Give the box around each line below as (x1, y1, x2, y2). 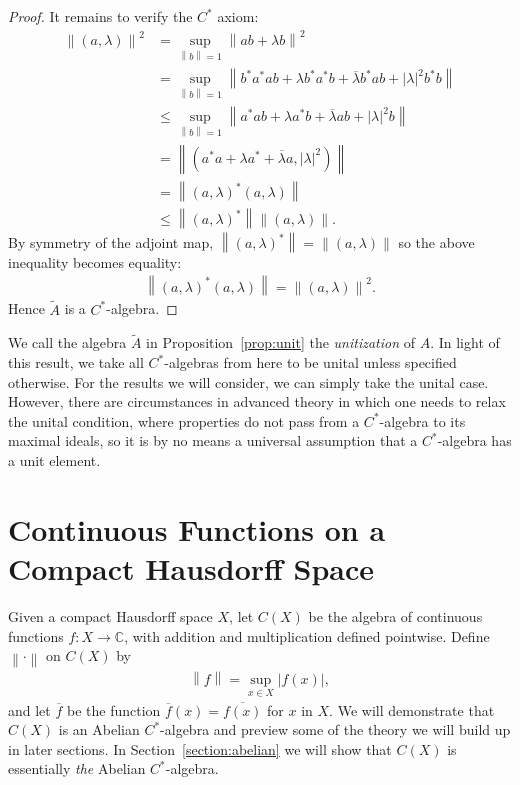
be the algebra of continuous (308, 605, 483, 626)
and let (8, 699, 51, 720)
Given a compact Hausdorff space (8, 605, 213, 626)
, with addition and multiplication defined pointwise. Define (124, 625, 490, 646)
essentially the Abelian (8, 758, 146, 779)
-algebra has (437, 430, 512, 451)
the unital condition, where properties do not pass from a (8, 410, 360, 431)
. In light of (430, 332, 500, 353)
